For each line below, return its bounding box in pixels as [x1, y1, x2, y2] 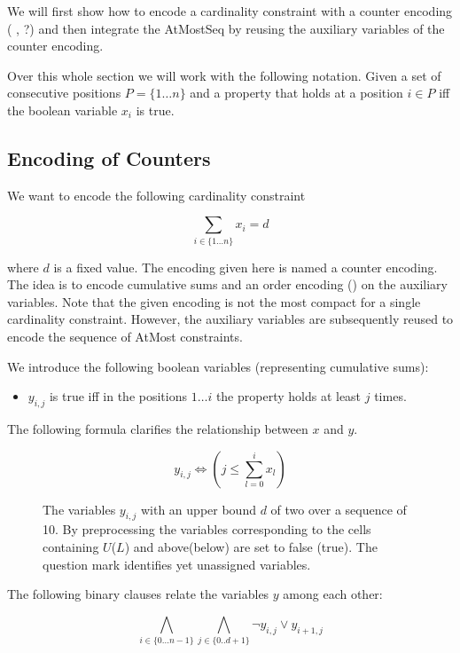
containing [43, 538, 99, 556]
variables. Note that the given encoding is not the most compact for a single [7, 292, 421, 311]
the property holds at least [215, 387, 362, 405]
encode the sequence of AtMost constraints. [7, 327, 243, 346]
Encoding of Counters [7, 144, 211, 171]
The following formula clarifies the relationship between [7, 420, 308, 438]
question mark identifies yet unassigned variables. [43, 555, 311, 573]
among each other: [283, 585, 383, 603]
